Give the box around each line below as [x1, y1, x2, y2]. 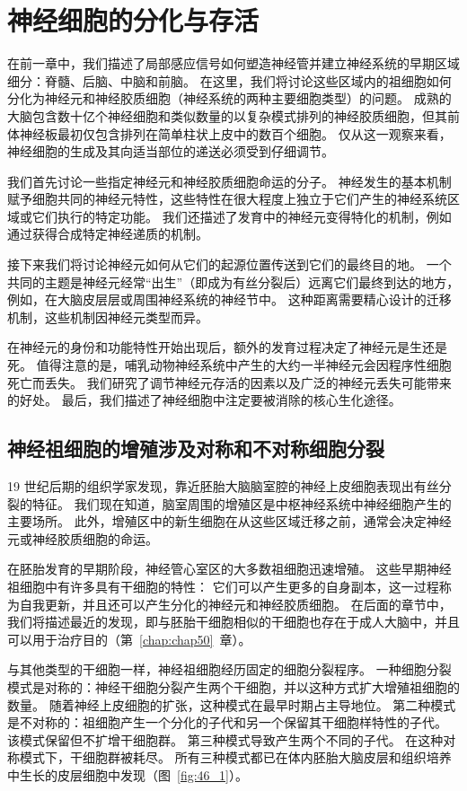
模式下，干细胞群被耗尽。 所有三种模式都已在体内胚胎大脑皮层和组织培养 [19, 748, 452, 767]
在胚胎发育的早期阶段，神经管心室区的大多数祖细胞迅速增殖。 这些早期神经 [7, 559, 452, 578]
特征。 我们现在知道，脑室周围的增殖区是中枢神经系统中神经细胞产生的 [31, 494, 452, 513]
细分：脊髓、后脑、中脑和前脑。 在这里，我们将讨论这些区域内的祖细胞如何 [7, 71, 452, 90]
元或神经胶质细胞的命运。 [7, 529, 158, 548]
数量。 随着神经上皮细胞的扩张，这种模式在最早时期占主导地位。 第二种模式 [7, 695, 456, 714]
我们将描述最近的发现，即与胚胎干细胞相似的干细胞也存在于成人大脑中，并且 [7, 612, 460, 631]
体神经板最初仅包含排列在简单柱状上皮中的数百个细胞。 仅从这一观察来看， [7, 124, 452, 143]
